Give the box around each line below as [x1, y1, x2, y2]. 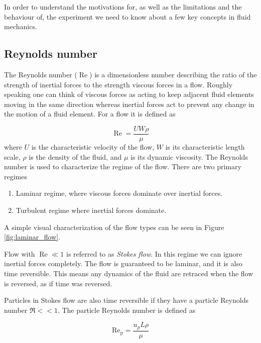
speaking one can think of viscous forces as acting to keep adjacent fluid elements [4, 89, 254, 99]
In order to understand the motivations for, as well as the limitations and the [4, 2, 242, 12]
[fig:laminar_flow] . [4, 232, 61, 242]
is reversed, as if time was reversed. [4, 278, 112, 288]
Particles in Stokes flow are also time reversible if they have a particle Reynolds [4, 295, 249, 305]
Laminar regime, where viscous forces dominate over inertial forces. [16, 188, 223, 198]
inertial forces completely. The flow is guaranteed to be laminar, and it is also [4, 258, 242, 269]
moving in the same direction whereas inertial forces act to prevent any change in [4, 98, 254, 109]
